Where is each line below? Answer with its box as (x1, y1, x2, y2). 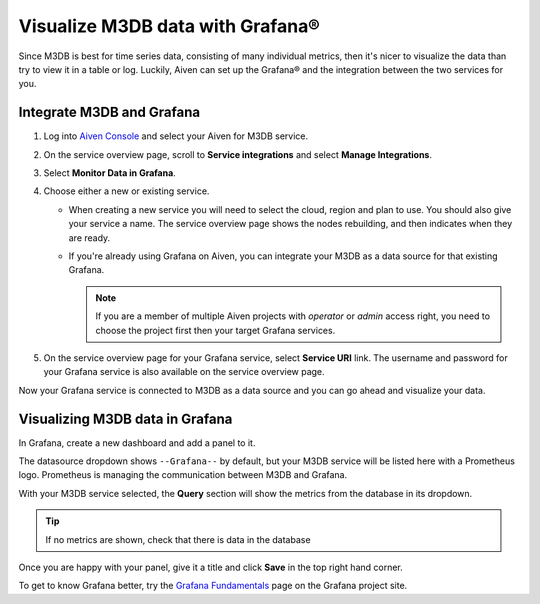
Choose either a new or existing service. (43, 185, 210, 197)
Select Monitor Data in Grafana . (43, 167, 177, 179)
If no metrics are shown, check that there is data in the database (45, 533, 311, 545)
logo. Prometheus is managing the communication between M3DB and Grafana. (18, 469, 348, 481)
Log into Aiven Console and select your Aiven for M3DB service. (43, 130, 309, 142)
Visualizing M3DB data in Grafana (18, 410, 233, 427)
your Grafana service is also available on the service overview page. (43, 366, 325, 378)
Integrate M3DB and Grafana (18, 104, 200, 121)
